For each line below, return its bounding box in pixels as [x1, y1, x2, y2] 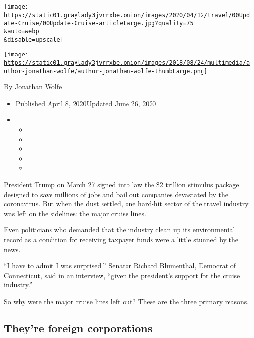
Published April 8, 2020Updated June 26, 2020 [15, 98, 156, 108]
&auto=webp [4, 28, 39, 35]
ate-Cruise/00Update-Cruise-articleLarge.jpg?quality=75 [4, 20, 194, 27]
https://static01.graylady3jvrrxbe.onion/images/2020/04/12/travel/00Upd [4, 11, 250, 19]
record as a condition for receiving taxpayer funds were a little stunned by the [4, 234, 239, 244]
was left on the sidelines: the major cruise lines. [4, 208, 146, 218]
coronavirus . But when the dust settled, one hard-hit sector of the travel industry [4, 198, 249, 209]
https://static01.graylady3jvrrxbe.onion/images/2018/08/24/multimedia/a [4, 59, 250, 66]
